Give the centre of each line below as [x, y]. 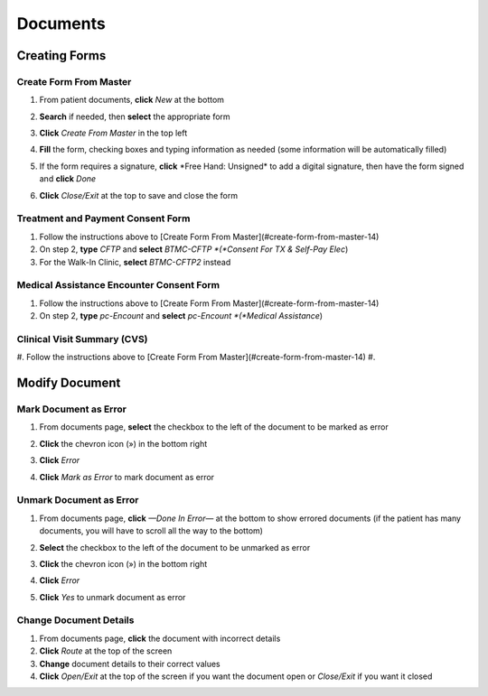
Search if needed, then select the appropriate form [135, 116]
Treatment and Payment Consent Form [103, 218]
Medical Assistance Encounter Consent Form [118, 285]
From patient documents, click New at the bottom [132, 100]
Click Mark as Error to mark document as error [127, 477]
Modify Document [69, 383]
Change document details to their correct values [130, 664]
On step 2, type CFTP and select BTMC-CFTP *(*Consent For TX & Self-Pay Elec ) [194, 249]
